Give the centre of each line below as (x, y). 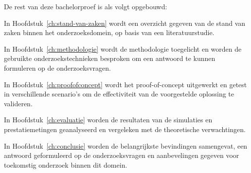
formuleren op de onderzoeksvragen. (57, 67)
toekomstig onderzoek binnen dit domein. (66, 164)
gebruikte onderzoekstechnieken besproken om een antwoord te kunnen (110, 58)
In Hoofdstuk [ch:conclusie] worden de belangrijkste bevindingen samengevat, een (126, 145)
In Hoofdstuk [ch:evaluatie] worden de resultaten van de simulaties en (108, 120)
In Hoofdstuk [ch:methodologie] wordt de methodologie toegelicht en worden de (123, 48)
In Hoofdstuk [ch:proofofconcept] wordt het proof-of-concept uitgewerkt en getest (125, 84)
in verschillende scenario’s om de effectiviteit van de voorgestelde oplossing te (119, 94)
